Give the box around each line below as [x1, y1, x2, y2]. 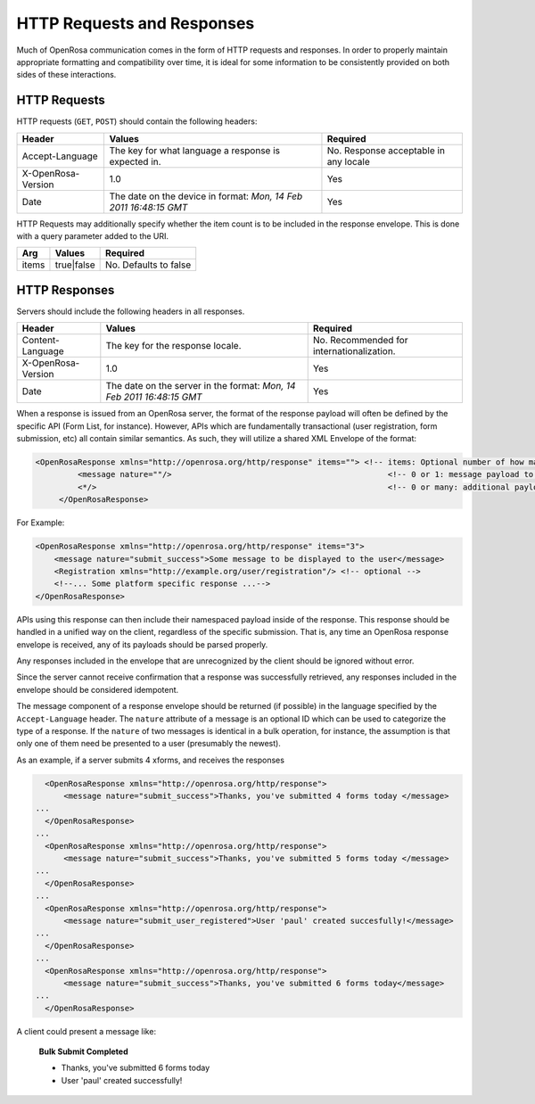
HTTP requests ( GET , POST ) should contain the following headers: [16, 116, 258, 127]
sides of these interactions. [16, 70, 117, 80]
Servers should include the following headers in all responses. [16, 306, 245, 317]
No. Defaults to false [105, 259, 192, 271]
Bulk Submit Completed [38, 1046, 128, 1057]
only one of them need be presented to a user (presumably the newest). [16, 738, 281, 749]
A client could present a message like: [16, 1026, 156, 1036]
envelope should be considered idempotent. [16, 684, 179, 695]
